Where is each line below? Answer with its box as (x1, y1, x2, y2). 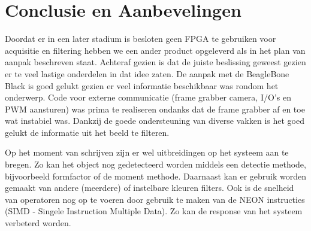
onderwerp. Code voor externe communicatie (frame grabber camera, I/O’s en (5, 91, 291, 104)
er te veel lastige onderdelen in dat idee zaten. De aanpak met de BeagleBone (5, 67, 289, 80)
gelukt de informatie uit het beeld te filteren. (5, 126, 170, 138)
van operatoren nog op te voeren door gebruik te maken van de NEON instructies (5, 193, 305, 205)
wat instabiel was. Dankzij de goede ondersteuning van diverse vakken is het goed (5, 114, 304, 127)
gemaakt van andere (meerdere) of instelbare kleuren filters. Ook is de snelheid (5, 181, 294, 194)
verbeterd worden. (5, 217, 71, 229)
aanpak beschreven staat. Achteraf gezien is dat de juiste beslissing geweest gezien (5, 56, 306, 68)
